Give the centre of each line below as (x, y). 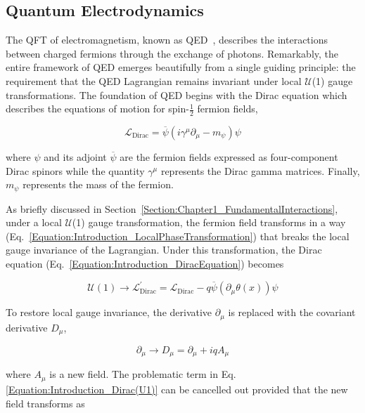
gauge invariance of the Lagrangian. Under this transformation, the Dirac (164, 250)
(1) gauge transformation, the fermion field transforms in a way (209, 222)
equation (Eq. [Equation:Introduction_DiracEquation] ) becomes (145, 264)
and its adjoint (75, 157)
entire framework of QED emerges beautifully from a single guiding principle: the (181, 67)
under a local (34, 222)
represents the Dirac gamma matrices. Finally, (260, 170)
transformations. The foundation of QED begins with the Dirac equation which (177, 94)
